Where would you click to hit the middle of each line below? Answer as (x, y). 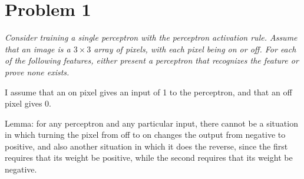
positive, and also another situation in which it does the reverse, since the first (146, 146)
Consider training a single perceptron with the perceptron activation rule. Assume (151, 37)
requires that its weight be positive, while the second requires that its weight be (149, 158)
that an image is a (38, 49)
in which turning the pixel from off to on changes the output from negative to (145, 135)
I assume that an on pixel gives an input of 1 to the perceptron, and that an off (148, 92)
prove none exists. (37, 72)
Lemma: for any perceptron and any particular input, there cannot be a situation (151, 123)
